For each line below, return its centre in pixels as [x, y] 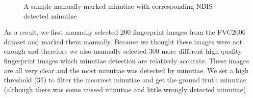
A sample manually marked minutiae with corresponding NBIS [118, 6]
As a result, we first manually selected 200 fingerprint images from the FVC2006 [125, 32]
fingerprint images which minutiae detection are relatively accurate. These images [126, 60]
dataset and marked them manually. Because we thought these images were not [123, 41]
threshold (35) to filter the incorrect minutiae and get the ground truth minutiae [125, 80]
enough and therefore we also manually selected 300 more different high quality [123, 51]
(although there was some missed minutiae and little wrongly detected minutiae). [126, 89]
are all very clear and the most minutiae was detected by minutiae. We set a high [126, 70]
